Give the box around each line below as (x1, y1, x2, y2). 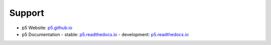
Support (9, 7, 45, 18)
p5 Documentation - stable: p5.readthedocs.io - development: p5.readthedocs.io (22, 31, 189, 37)
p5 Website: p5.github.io (22, 25, 73, 31)
